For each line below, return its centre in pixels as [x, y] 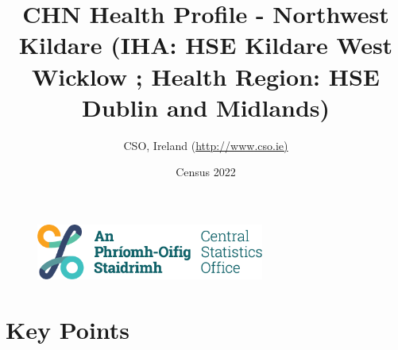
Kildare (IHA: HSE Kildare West [206, 45]
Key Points [68, 329]
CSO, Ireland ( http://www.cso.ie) [206, 145]
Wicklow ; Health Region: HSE [206, 76]
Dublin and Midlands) [206, 107]
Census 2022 [206, 172]
